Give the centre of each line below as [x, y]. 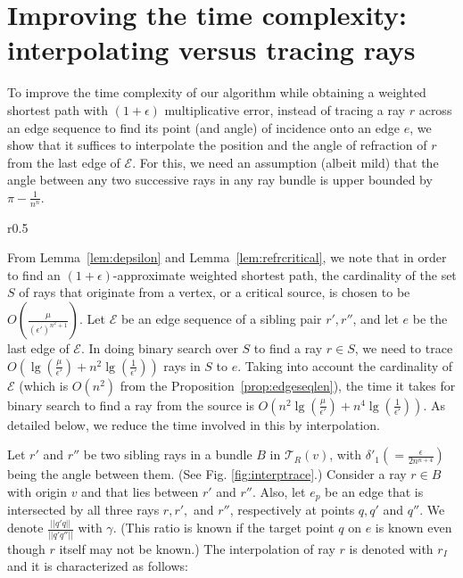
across [435, 109]
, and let [376, 319]
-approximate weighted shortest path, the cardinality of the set [285, 274]
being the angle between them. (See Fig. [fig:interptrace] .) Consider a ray [207, 474]
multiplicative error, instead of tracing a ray [285, 109]
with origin [37, 491]
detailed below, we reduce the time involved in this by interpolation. [194, 424]
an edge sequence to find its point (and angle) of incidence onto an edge [203, 127]
